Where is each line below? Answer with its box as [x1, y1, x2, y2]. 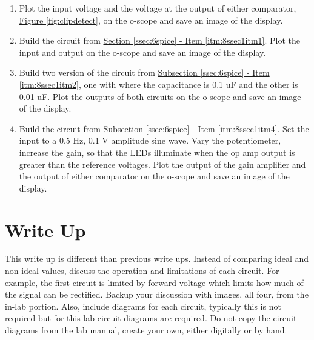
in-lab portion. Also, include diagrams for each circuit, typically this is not [5, 299, 281, 312]
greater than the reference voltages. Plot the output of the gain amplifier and [19, 158, 306, 170]
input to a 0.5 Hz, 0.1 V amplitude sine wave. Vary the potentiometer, [19, 134, 281, 147]
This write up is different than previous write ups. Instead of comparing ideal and [5, 252, 309, 265]
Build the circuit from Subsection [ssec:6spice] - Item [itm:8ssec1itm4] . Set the [19, 122, 309, 135]
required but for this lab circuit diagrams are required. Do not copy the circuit [5, 312, 297, 324]
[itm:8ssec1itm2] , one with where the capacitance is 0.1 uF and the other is [19, 78, 298, 90]
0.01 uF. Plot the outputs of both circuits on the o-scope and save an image [19, 90, 301, 102]
